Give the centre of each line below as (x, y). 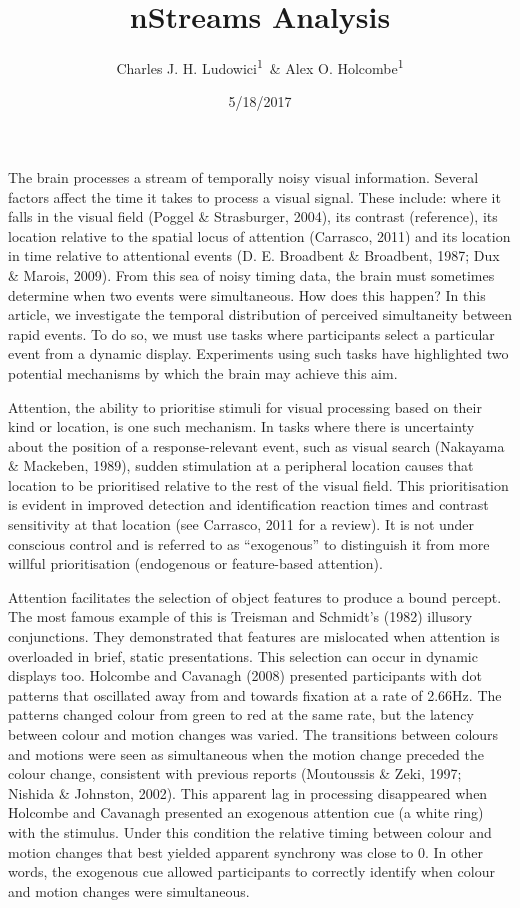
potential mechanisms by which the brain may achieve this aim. (203, 372)
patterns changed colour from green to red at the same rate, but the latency (241, 714)
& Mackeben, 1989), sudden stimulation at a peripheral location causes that (241, 465)
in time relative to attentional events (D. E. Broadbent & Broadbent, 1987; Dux (254, 255)
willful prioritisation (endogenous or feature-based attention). (195, 563)
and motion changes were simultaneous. (129, 890)
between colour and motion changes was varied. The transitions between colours (253, 734)
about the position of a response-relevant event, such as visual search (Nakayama (256, 445)
